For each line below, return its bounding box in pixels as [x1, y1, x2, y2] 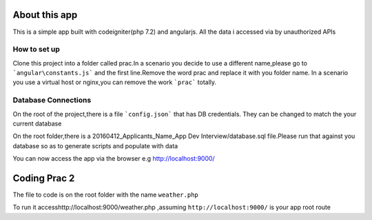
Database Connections [12, 95, 92, 105]
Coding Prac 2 [12, 172, 75, 184]
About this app [12, 9, 78, 21]
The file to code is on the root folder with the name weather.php [12, 190, 199, 199]
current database [12, 119, 62, 128]
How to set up [12, 45, 60, 54]
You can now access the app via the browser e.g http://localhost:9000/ [12, 154, 215, 163]
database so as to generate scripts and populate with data [12, 141, 178, 150]
